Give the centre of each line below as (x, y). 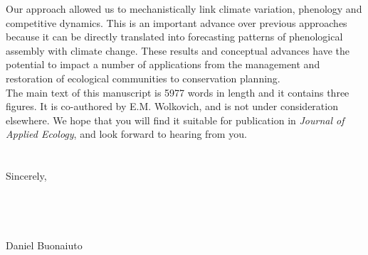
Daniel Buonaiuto (44, 245)
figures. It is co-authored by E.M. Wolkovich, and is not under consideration (172, 106)
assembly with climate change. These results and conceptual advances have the (178, 50)
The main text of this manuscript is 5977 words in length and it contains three (178, 92)
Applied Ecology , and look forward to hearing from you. (126, 134)
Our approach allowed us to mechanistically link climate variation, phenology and (184, 9)
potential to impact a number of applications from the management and (163, 64)
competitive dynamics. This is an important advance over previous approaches (177, 22)
